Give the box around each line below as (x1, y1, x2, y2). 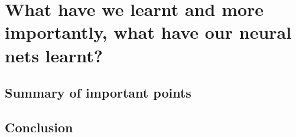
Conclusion (5, 118, 73, 136)
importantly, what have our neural (5, 20, 292, 44)
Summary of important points (5, 83, 191, 102)
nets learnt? (5, 43, 103, 67)
